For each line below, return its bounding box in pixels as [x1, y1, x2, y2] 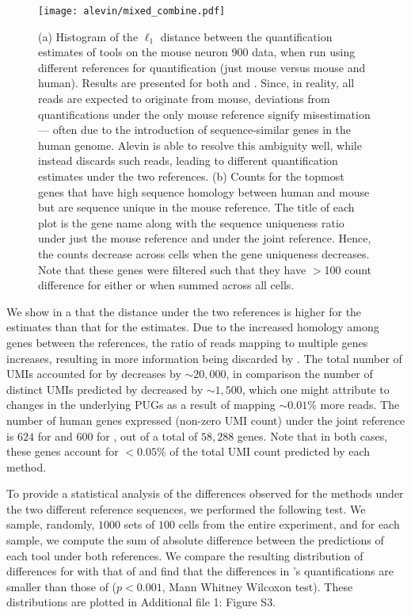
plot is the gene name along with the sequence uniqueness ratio [38, 214, 344, 231]
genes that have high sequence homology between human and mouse [38, 183, 370, 200]
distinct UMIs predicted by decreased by [6, 380, 204, 397]
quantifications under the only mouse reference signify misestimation [38, 105, 371, 122]
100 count [324, 261, 372, 277]
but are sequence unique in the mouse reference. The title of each [38, 199, 355, 216]
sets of [124, 516, 155, 533]
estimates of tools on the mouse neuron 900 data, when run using [38, 44, 356, 60]
